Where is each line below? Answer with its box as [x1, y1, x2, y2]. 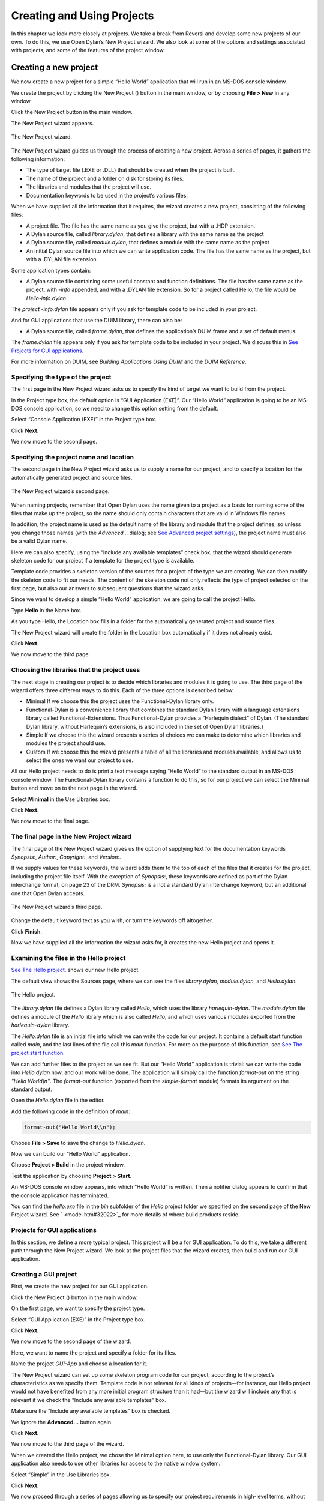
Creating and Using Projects [11, 9, 154, 22]
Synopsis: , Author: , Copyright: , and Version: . [11, 853, 121, 860]
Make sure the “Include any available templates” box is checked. [11, 1407, 171, 1415]
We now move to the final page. [11, 817, 90, 825]
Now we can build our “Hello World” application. [11, 1150, 130, 1158]
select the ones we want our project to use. [26, 757, 133, 764]
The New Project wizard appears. [11, 119, 94, 127]
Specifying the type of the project [11, 373, 112, 381]
